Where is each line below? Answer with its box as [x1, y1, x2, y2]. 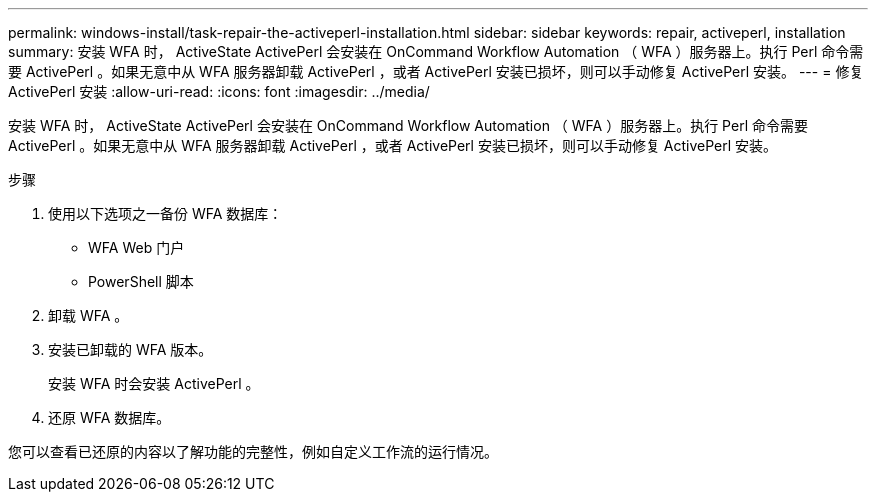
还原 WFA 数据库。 [48, 409, 171, 426]
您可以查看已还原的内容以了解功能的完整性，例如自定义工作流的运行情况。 [8, 443, 498, 460]
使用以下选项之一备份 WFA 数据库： [48, 205, 283, 222]
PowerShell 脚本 [88, 273, 194, 290]
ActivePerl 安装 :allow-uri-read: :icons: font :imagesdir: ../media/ [8, 83, 430, 100]
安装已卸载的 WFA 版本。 [48, 341, 213, 358]
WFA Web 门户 [88, 239, 185, 256]
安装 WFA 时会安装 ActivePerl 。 [48, 375, 260, 392]
